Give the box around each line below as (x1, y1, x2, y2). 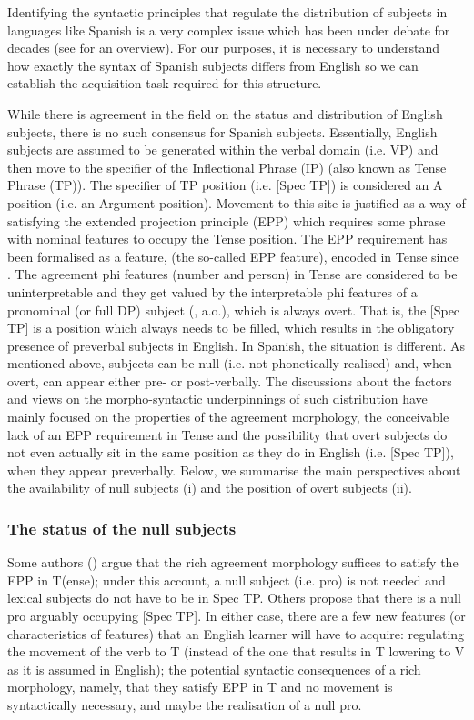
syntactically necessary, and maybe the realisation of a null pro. (7, 695, 362, 714)
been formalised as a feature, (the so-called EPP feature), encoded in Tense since (7, 246, 459, 265)
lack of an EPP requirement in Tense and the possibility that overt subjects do (7, 425, 448, 444)
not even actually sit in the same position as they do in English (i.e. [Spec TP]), (7, 443, 454, 462)
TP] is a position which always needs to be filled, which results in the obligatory (7, 318, 455, 337)
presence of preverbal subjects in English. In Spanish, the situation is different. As (7, 335, 466, 355)
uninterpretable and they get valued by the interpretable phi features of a (7, 282, 418, 301)
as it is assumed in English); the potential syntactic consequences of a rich (7, 659, 421, 678)
